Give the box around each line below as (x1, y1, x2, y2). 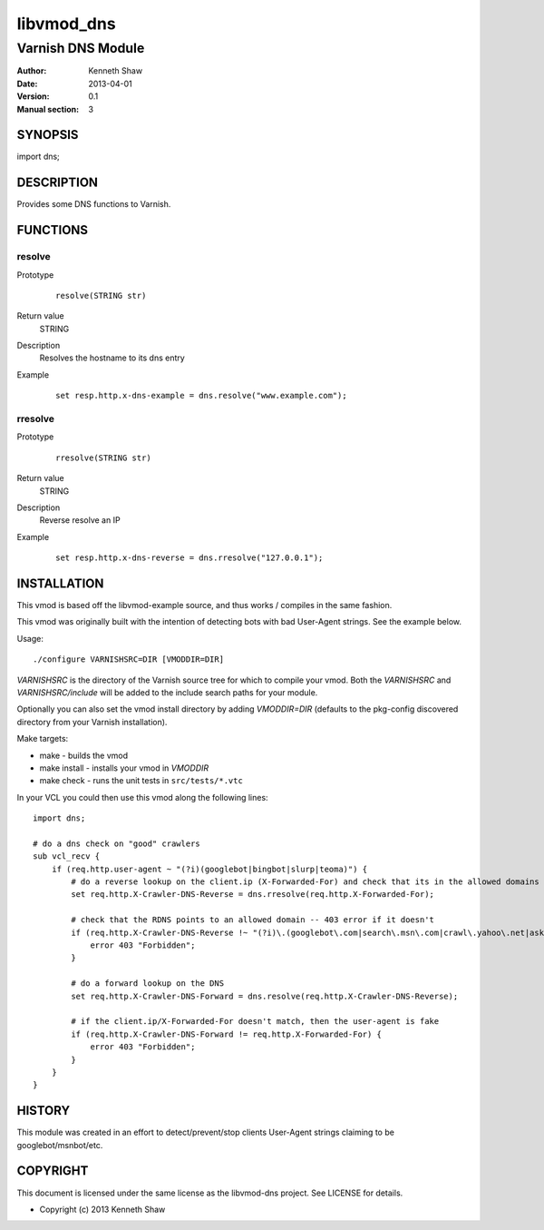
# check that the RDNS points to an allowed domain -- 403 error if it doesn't (71, 915, 435, 925)
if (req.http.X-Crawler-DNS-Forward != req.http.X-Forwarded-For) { (71, 1028, 383, 1039)
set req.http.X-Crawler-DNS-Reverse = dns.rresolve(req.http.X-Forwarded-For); (71, 890, 435, 900)
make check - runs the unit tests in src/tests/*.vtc (39, 775, 244, 786)
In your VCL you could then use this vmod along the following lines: (16, 792, 268, 802)
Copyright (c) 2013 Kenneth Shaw (39, 1204, 166, 1215)
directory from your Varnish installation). (16, 716, 168, 727)
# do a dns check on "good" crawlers (33, 838, 201, 849)
